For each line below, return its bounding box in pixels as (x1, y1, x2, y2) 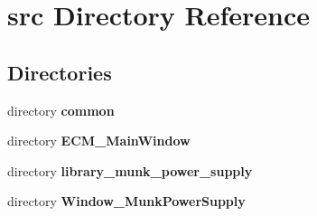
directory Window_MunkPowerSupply (7, 192, 246, 211)
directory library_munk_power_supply (7, 161, 253, 180)
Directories (7, 58, 112, 86)
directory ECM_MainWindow (7, 131, 191, 150)
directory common (7, 100, 115, 119)
